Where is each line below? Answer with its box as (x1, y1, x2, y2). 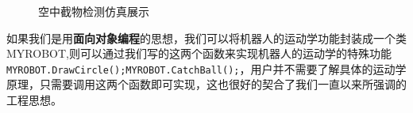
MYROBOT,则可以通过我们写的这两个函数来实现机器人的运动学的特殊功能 (6, 45, 392, 62)
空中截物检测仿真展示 (38, 3, 149, 19)
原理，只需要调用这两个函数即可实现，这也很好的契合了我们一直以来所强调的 (6, 76, 407, 92)
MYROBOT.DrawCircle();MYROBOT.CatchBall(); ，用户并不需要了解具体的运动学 (6, 60, 407, 77)
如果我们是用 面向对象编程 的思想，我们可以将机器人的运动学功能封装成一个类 (6, 29, 407, 46)
